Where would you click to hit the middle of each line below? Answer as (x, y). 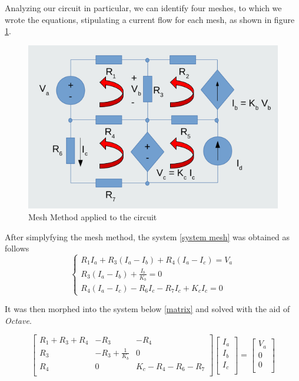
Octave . (18, 320)
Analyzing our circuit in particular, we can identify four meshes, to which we (143, 8)
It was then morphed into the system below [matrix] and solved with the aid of (147, 309)
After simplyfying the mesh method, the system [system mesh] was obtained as (147, 236)
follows (17, 248)
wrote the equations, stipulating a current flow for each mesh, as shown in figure (150, 19)
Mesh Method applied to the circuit (93, 216)
